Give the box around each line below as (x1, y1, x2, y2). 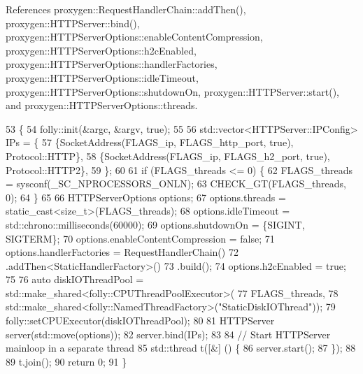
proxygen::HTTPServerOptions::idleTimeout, (6, 70, 199, 85)
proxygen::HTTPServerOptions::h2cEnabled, (6, 43, 197, 57)
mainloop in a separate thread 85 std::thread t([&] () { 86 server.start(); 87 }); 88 (6, 340, 356, 355)
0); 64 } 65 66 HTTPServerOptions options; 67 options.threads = (6, 189, 286, 204)
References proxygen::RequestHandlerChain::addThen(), (6, 2, 246, 16)
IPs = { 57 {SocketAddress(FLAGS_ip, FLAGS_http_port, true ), (6, 135, 294, 150)
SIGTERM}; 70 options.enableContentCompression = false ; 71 (6, 231, 275, 245)
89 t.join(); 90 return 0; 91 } (6, 354, 127, 368)
